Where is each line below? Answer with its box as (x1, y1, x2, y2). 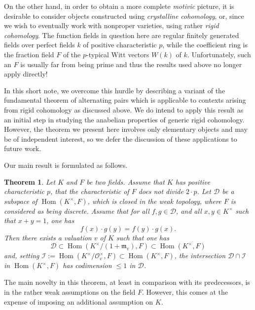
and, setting (4, 250, 39, 261)
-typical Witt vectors (86, 49, 149, 59)
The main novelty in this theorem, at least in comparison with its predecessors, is (4, 277, 250, 287)
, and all (176, 205, 202, 216)
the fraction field (4, 49, 54, 59)
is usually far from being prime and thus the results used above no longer (20, 59, 242, 69)
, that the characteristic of (50, 186, 129, 196)
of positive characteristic (83, 39, 157, 50)
